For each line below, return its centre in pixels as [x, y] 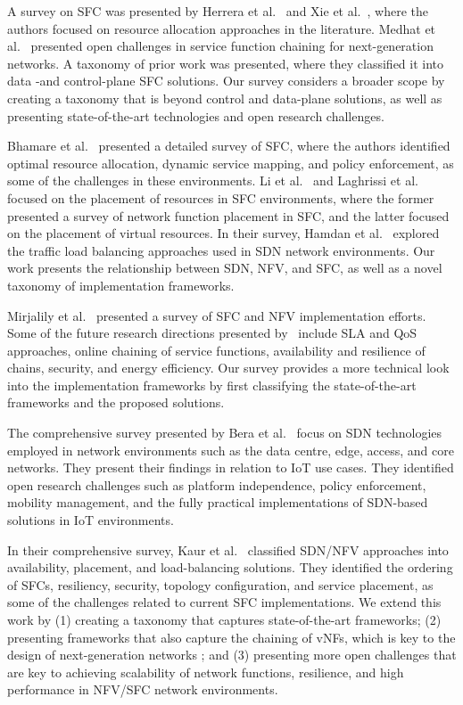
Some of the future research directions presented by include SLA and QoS [212, 333]
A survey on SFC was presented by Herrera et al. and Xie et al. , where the [218, 11]
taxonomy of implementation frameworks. [121, 285]
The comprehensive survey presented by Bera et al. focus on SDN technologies [225, 433]
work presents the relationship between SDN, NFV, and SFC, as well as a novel [225, 268]
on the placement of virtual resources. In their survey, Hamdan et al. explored [223, 233]
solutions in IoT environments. [91, 520]
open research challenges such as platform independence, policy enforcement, [217, 484]
